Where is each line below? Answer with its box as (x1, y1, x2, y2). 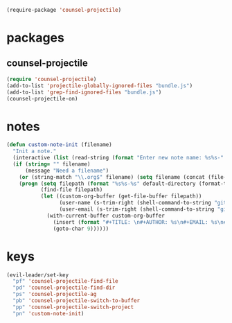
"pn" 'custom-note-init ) (12, 310, 84, 317)
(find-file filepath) (40, 186, 103, 193)
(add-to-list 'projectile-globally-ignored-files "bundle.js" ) (6, 82, 193, 89)
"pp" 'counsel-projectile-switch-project (12, 304, 134, 311)
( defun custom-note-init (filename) (6, 141, 112, 148)
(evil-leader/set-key (6, 271, 69, 279)
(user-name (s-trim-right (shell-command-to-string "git (59, 200, 227, 207)
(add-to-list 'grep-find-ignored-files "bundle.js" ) (6, 89, 162, 96)
